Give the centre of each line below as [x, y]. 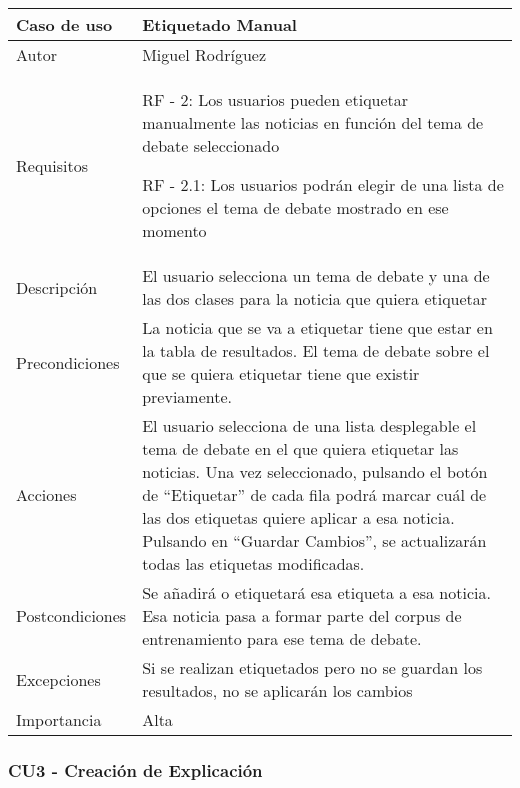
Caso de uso [64, 24]
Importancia [59, 719]
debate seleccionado [211, 145]
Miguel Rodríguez [204, 54]
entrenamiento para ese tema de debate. [282, 638]
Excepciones [58, 679]
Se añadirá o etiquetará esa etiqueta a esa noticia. [316, 592]
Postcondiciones [71, 615]
